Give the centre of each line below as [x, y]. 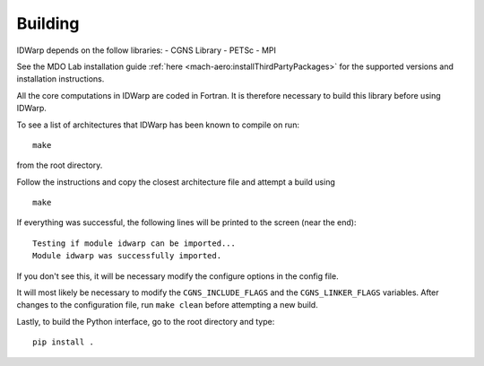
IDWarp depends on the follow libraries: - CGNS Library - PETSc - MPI [147, 50]
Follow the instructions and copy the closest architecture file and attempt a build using [176, 182]
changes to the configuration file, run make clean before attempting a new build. [167, 305]
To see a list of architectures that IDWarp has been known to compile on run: [158, 125]
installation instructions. [60, 79]
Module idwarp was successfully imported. [127, 256]
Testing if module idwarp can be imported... [134, 243]
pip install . [63, 342]
